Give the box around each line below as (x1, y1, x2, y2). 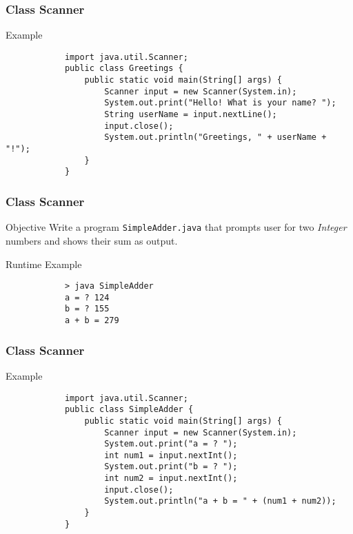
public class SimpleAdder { (64, 404, 194, 415)
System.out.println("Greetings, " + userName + (104, 132, 327, 143)
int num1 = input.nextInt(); (104, 450, 238, 460)
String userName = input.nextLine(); (104, 110, 277, 120)
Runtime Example (6, 256, 82, 271)
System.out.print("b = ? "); (104, 462, 238, 472)
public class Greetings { (64, 63, 183, 74)
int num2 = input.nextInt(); (104, 473, 238, 484)
